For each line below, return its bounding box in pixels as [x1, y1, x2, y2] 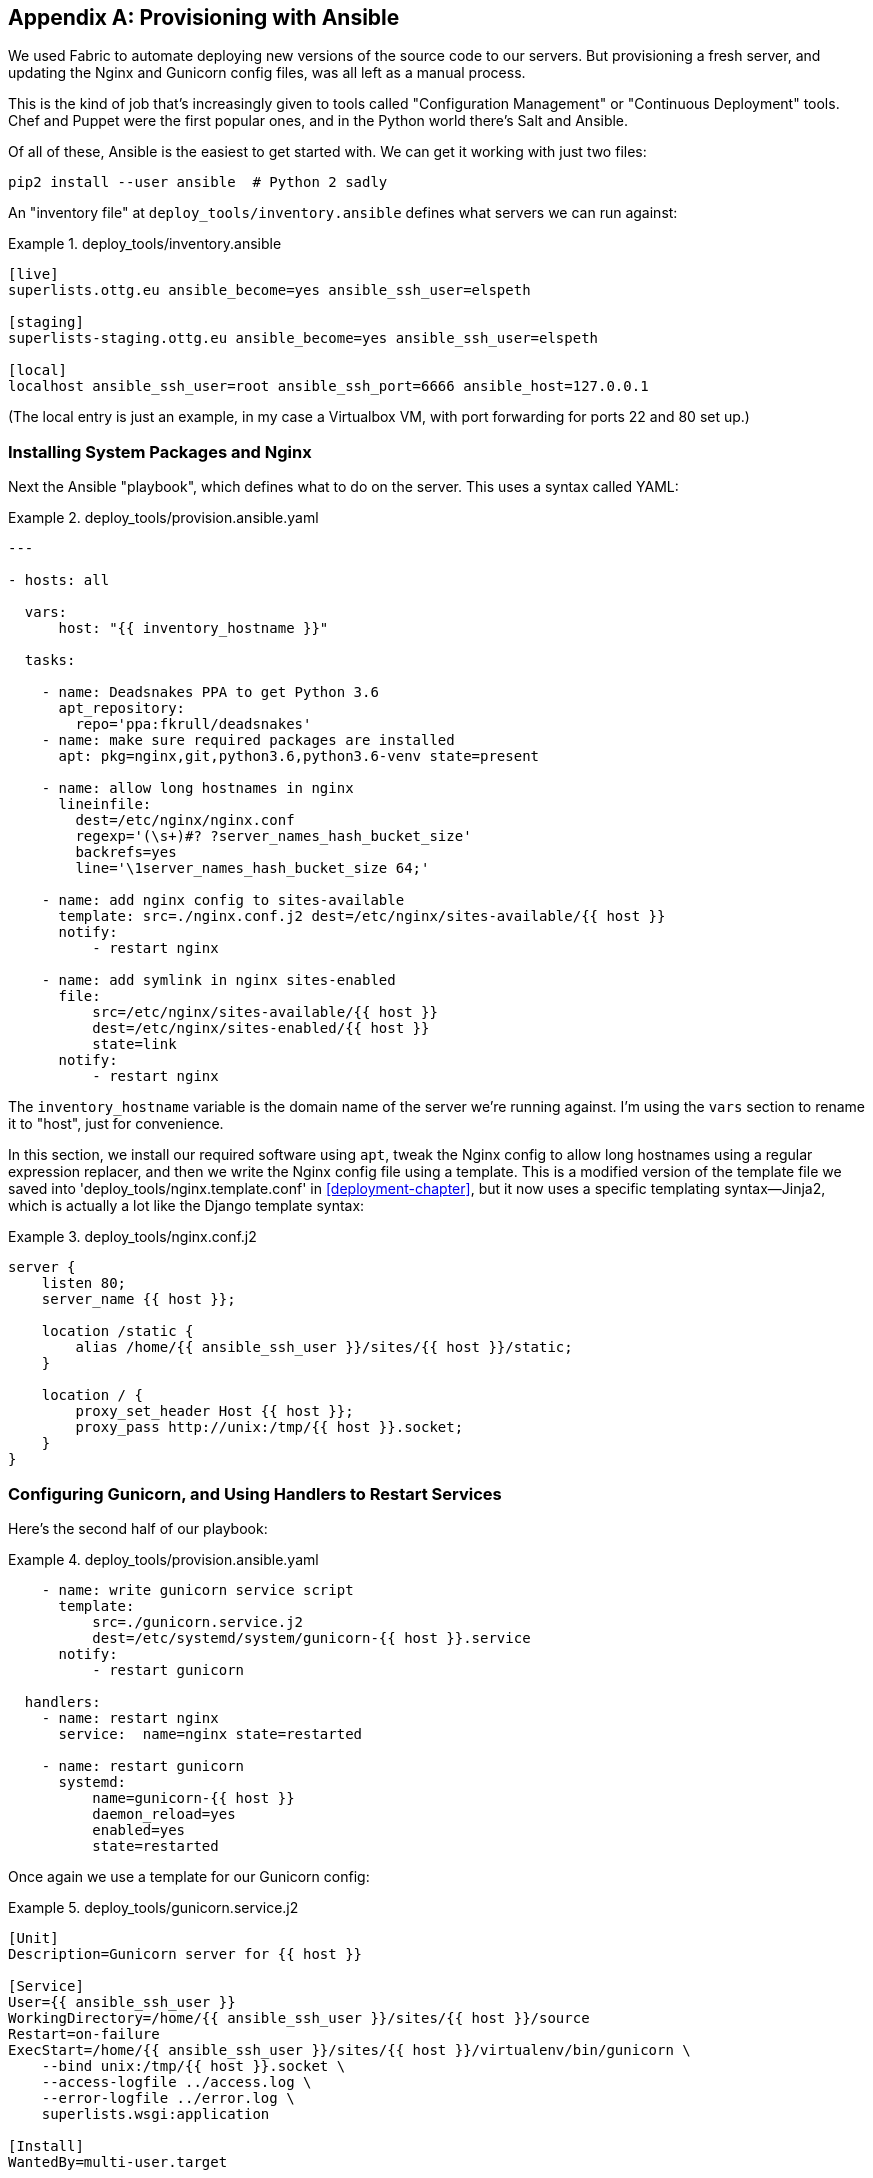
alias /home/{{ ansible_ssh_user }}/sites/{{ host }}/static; [75, 1339, 573, 1356]
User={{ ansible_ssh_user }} [8, 1993, 236, 2010]
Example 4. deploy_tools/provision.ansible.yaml [8, 1550, 319, 1568]
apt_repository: [58, 700, 186, 717]
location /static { [41, 1323, 194, 1340]
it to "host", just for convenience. [8, 1115, 224, 1133]
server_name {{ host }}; [41, 1291, 236, 1308]
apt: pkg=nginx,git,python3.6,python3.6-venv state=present [58, 748, 540, 765]
